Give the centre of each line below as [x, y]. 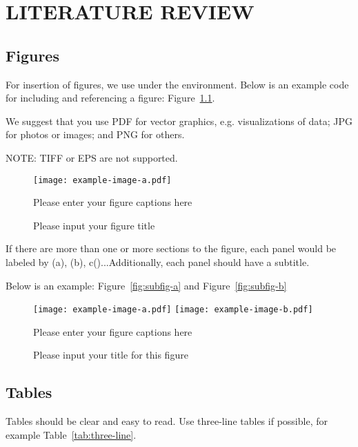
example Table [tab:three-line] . [71, 434]
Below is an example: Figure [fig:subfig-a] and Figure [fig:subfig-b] [146, 285]
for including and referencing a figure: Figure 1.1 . [110, 98]
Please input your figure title [94, 225]
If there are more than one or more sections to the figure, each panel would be [171, 248]
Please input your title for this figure [111, 355]
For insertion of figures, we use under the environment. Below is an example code [177, 84]
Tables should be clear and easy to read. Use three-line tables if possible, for [167, 421]
